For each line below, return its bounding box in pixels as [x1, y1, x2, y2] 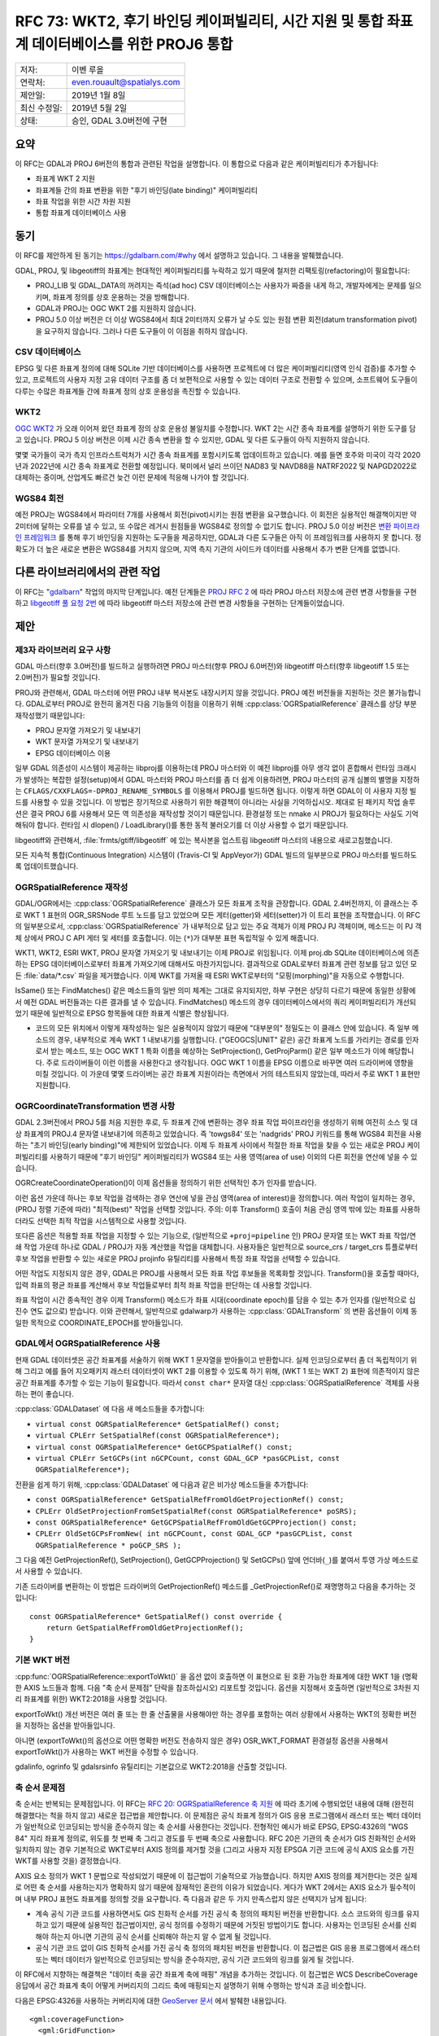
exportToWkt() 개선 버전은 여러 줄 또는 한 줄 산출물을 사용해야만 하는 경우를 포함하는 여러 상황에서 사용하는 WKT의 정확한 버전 [15, 1709, 417, 1718]
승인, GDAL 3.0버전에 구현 [71, 115, 167, 126]
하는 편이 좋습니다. [15, 1389, 74, 1399]
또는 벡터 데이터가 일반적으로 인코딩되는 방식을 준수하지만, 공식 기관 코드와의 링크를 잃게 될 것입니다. [35, 1955, 354, 1964]
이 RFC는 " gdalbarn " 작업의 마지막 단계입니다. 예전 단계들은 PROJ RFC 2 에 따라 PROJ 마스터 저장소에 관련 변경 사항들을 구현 [15, 586, 417, 596]
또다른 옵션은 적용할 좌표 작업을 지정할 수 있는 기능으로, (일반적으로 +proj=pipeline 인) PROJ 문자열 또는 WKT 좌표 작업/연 [15, 1231, 416, 1240]
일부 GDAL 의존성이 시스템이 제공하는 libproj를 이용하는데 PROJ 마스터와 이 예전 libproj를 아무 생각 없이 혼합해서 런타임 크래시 [15, 763, 417, 773]
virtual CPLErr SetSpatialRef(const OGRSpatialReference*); [35, 1431, 280, 1441]
